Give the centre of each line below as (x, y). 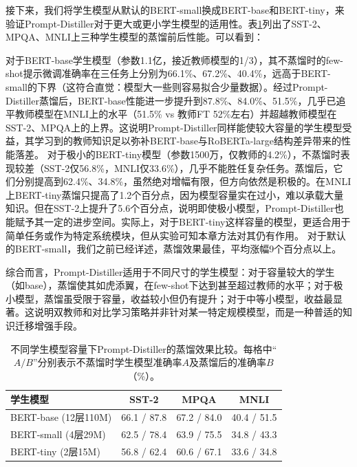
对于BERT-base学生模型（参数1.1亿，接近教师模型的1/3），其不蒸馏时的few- (175, 59)
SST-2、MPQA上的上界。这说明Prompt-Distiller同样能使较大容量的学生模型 (174, 127)
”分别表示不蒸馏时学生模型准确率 (107, 362)
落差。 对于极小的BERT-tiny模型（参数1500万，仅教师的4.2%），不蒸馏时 (177, 154)
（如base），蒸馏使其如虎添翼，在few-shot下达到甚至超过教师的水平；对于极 (174, 285)
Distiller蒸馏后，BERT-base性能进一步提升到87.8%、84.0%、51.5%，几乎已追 (176, 100)
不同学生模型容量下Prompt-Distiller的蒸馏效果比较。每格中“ (144, 348)
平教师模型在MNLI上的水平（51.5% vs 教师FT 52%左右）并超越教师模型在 (171, 114)
